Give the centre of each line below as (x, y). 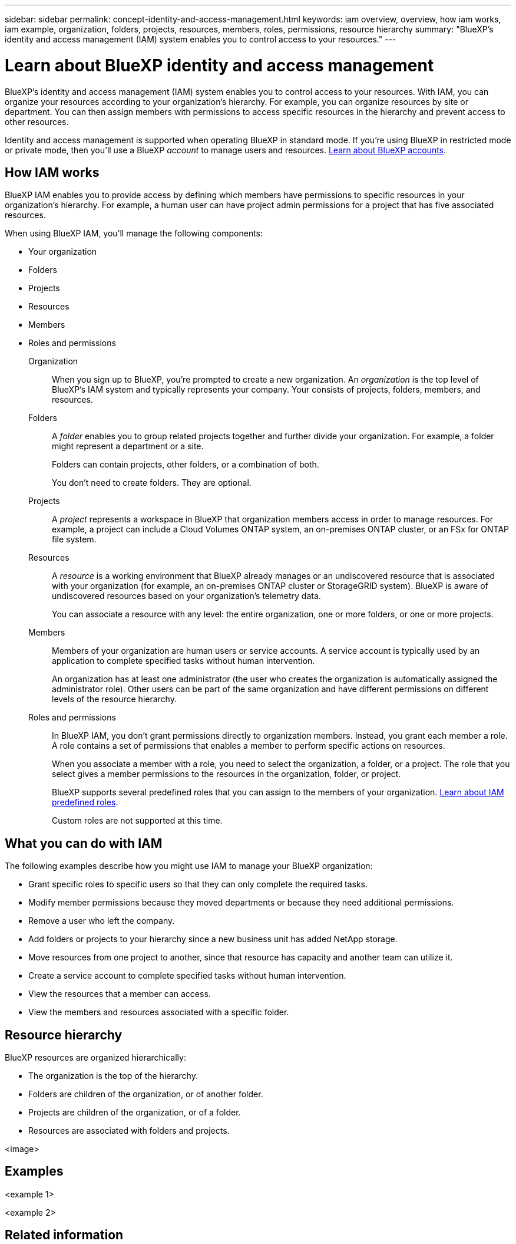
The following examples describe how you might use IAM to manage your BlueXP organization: (189, 866)
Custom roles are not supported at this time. (137, 821)
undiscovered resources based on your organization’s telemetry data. (186, 596)
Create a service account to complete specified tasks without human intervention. (187, 976)
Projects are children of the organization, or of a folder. (135, 1113)
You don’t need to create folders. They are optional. (152, 483)
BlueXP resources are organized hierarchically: (95, 1058)
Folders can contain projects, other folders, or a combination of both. (186, 465)
